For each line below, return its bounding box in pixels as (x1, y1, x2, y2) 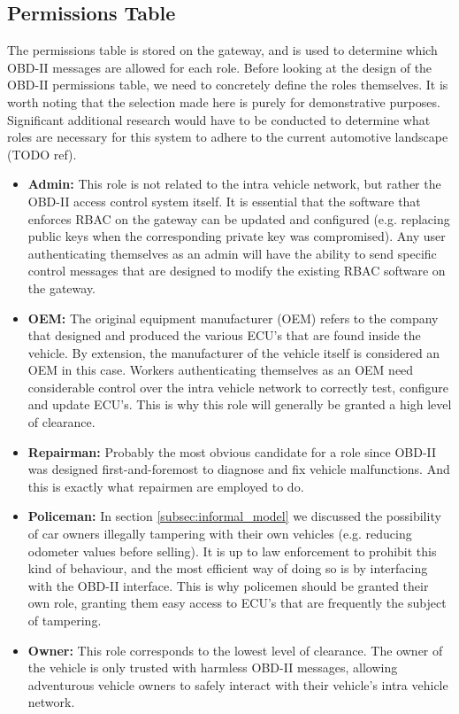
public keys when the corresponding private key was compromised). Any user (27, 227, 446, 245)
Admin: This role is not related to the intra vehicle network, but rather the (27, 175, 441, 193)
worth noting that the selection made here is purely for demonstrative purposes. (7, 92, 440, 111)
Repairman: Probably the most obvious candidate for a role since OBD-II (27, 442, 437, 461)
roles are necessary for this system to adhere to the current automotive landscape (7, 128, 448, 146)
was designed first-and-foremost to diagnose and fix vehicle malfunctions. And (27, 460, 450, 478)
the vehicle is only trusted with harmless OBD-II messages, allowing (27, 658, 398, 677)
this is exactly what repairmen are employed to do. (27, 477, 304, 495)
